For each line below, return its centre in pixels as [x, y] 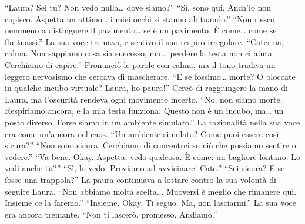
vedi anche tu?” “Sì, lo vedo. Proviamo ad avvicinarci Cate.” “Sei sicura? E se [145, 168]
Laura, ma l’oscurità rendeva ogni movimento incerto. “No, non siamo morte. [144, 99]
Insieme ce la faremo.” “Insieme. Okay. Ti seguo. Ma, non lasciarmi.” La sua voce [151, 203]
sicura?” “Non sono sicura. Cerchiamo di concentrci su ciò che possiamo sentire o [150, 145]
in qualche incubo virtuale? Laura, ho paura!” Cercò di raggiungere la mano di [146, 88]
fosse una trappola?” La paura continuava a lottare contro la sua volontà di [140, 179]
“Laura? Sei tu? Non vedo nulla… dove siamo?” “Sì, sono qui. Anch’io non [138, 7]
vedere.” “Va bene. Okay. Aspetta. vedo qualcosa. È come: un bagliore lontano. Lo [153, 156]
